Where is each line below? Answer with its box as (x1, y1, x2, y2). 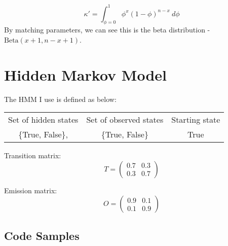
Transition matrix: (4, 150, 61, 161)
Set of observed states (86, 114, 164, 126)
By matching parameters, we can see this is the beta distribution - (4, 24, 210, 35)
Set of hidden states (8, 114, 79, 126)
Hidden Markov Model (4, 64, 167, 85)
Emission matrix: (4, 185, 57, 195)
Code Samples (4, 227, 80, 243)
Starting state (171, 114, 220, 126)
